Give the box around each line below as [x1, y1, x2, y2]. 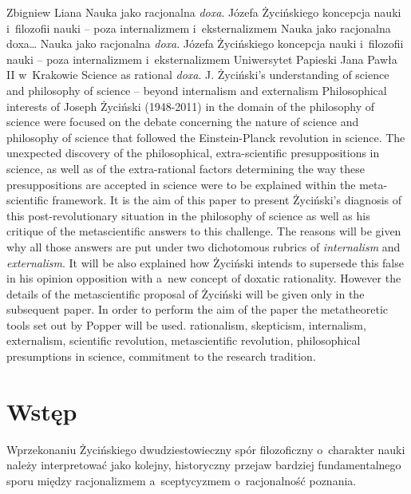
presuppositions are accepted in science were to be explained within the [6, 176, 356, 192]
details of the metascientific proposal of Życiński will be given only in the [6, 285, 365, 302]
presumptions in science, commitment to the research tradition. [6, 348, 316, 365]
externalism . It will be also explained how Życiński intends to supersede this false [6, 254, 404, 271]
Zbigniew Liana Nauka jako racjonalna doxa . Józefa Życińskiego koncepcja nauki [6, 4, 401, 20]
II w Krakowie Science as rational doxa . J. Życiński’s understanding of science [6, 66, 389, 83]
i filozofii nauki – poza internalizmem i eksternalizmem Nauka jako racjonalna [6, 19, 391, 36]
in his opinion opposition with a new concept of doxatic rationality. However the [6, 270, 401, 287]
